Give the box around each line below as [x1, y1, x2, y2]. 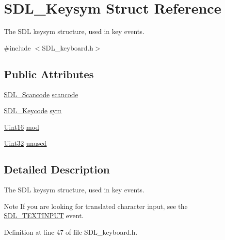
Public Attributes [4, 66, 94, 81]
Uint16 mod [4, 121, 39, 132]
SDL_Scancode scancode [4, 89, 78, 99]
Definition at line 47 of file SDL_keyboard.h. [4, 226, 138, 237]
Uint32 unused [4, 138, 47, 148]
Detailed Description [4, 162, 110, 177]
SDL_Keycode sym [4, 105, 62, 116]
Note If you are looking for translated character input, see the [4, 201, 188, 211]
